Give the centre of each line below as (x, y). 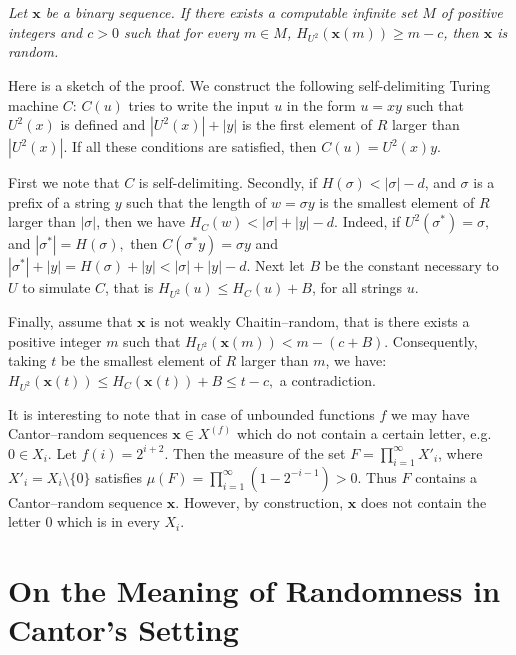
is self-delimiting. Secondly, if (228, 182)
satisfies (119, 476)
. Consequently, (431, 340)
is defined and (103, 124)
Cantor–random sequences (88, 433)
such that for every (181, 31)
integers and (45, 31)
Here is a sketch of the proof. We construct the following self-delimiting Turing (249, 84)
